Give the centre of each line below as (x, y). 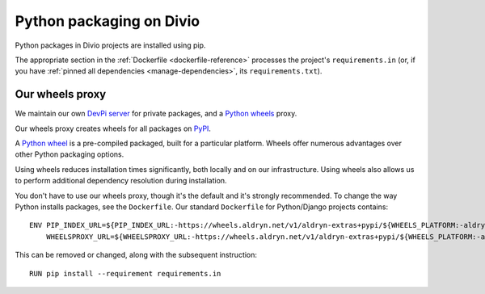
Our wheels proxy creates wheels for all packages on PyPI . (113, 128)
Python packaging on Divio (108, 21)
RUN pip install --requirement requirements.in (125, 273)
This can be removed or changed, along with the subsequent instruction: (136, 255)
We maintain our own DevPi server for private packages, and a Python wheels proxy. (156, 114)
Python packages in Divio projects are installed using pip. (110, 45)
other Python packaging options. (70, 154)
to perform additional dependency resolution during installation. (121, 181)
